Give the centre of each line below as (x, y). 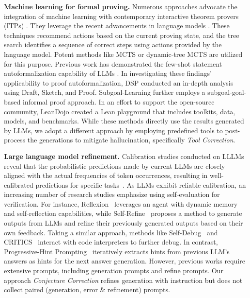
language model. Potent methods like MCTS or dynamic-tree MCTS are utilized (123, 54)
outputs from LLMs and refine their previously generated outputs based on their (124, 223)
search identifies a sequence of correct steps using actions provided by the (113, 44)
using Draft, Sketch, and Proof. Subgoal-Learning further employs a (105, 92)
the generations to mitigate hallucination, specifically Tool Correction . (131, 140)
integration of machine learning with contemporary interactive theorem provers (121, 16)
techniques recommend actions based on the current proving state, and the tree (122, 35)
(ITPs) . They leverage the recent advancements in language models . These (117, 26)
